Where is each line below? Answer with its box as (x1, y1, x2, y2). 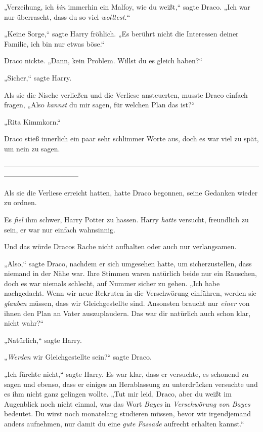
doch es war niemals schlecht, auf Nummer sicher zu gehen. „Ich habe (4, 278, 220, 288)
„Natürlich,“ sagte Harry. (4, 334, 82, 345)
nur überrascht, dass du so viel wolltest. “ (4, 11, 130, 22)
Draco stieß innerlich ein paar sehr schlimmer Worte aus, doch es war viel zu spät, (4, 133, 259, 144)
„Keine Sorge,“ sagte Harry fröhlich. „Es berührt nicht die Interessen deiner (4, 28, 239, 39)
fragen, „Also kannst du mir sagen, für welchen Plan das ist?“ (4, 99, 195, 110)
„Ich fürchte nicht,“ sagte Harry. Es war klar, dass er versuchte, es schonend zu (4, 369, 249, 379)
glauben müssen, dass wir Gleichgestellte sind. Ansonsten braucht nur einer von (4, 298, 250, 308)
